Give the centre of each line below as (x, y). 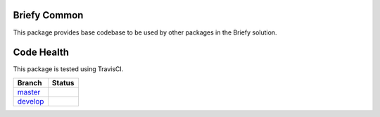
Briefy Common (48, 15)
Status (63, 82)
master (29, 92)
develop (31, 101)
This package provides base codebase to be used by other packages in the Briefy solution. (145, 32)
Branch (30, 82)
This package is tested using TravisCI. (68, 69)
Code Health (41, 53)
